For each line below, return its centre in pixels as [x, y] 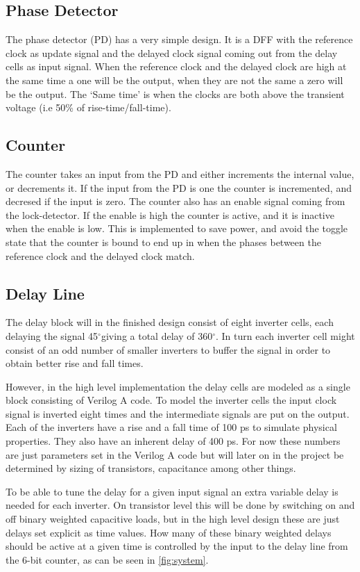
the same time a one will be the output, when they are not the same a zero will [174, 80]
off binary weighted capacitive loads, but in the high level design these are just [173, 519]
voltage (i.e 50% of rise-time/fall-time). [88, 107]
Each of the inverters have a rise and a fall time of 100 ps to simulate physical [171, 427]
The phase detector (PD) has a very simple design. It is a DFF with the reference [179, 39]
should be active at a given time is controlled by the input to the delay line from [177, 546]
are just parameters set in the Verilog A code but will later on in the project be [175, 454]
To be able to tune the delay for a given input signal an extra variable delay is [172, 491]
